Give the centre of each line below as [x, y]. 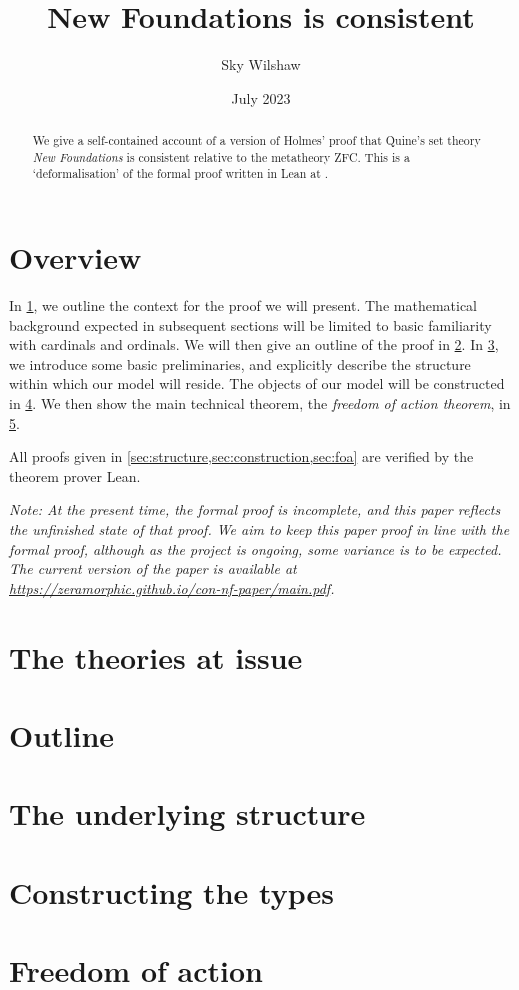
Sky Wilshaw [261, 64]
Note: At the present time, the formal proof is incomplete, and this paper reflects [255, 509]
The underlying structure [187, 813]
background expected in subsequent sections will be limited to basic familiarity [250, 324]
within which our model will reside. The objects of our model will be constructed [257, 383]
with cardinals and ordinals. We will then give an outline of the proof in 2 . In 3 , [254, 344]
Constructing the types [171, 891]
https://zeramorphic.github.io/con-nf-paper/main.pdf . [172, 587]
